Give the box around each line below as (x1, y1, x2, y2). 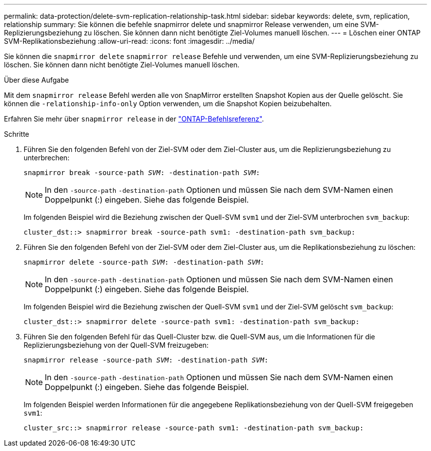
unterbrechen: (24, 153, 70, 162)
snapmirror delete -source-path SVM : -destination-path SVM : (24, 258, 264, 266)
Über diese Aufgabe (4, 76, 69, 84)
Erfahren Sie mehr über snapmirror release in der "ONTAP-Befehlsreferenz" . (4, 115, 264, 123)
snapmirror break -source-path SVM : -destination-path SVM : (24, 169, 260, 177)
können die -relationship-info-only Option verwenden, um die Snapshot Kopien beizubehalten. (4, 99, 332, 108)
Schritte (4, 130, 30, 138)
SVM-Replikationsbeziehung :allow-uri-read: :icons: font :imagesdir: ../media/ (4, 37, 255, 45)
